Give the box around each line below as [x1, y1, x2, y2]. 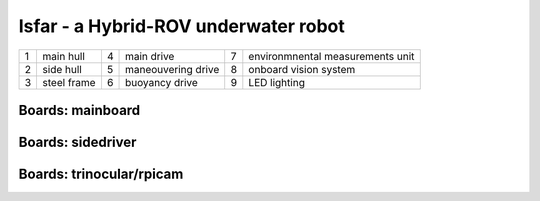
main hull [42, 49, 85, 63]
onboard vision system [248, 62, 356, 76]
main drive [125, 49, 175, 63]
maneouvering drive [125, 62, 220, 76]
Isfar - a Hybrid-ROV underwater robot [18, 15, 345, 37]
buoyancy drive [125, 75, 199, 89]
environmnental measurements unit [248, 49, 415, 63]
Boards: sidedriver [18, 133, 137, 150]
